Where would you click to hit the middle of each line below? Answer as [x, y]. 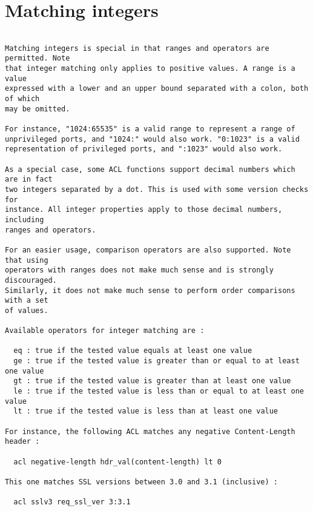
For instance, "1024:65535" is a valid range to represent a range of [150, 129]
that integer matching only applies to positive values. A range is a [150, 69]
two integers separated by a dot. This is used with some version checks [157, 189]
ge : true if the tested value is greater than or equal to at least [156, 361]
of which [22, 99]
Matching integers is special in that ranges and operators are [137, 48]
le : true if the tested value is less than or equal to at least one [159, 391]
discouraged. [31, 280]
